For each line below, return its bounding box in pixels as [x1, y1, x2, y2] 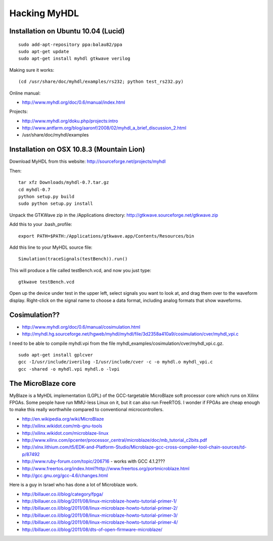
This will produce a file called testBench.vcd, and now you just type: [9, 267, 152, 273]
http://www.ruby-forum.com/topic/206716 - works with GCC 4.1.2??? [22, 458, 165, 465]
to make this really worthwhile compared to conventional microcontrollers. [9, 407, 164, 413]
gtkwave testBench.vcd [18, 279, 75, 285]
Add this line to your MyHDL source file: [9, 244, 93, 250]
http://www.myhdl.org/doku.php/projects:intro [22, 118, 118, 124]
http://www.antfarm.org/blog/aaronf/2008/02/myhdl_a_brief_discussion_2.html [22, 125, 187, 131]
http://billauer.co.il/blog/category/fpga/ [22, 491, 104, 497]
